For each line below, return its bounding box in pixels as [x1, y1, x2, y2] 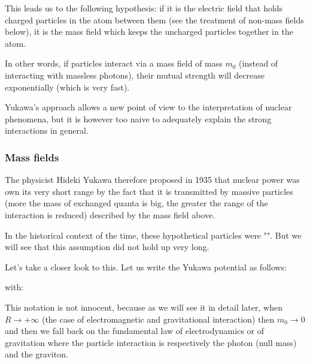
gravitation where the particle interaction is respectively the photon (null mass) [5, 336, 297, 348]
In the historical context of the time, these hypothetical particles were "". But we [5, 228, 302, 241]
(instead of [239, 57, 278, 70]
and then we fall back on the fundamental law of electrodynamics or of [5, 324, 264, 337]
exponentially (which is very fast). [5, 80, 130, 93]
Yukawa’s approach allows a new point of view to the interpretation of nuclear [5, 101, 292, 113]
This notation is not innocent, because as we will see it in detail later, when [5, 300, 282, 313]
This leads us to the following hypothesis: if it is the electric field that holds [5, 2, 283, 14]
